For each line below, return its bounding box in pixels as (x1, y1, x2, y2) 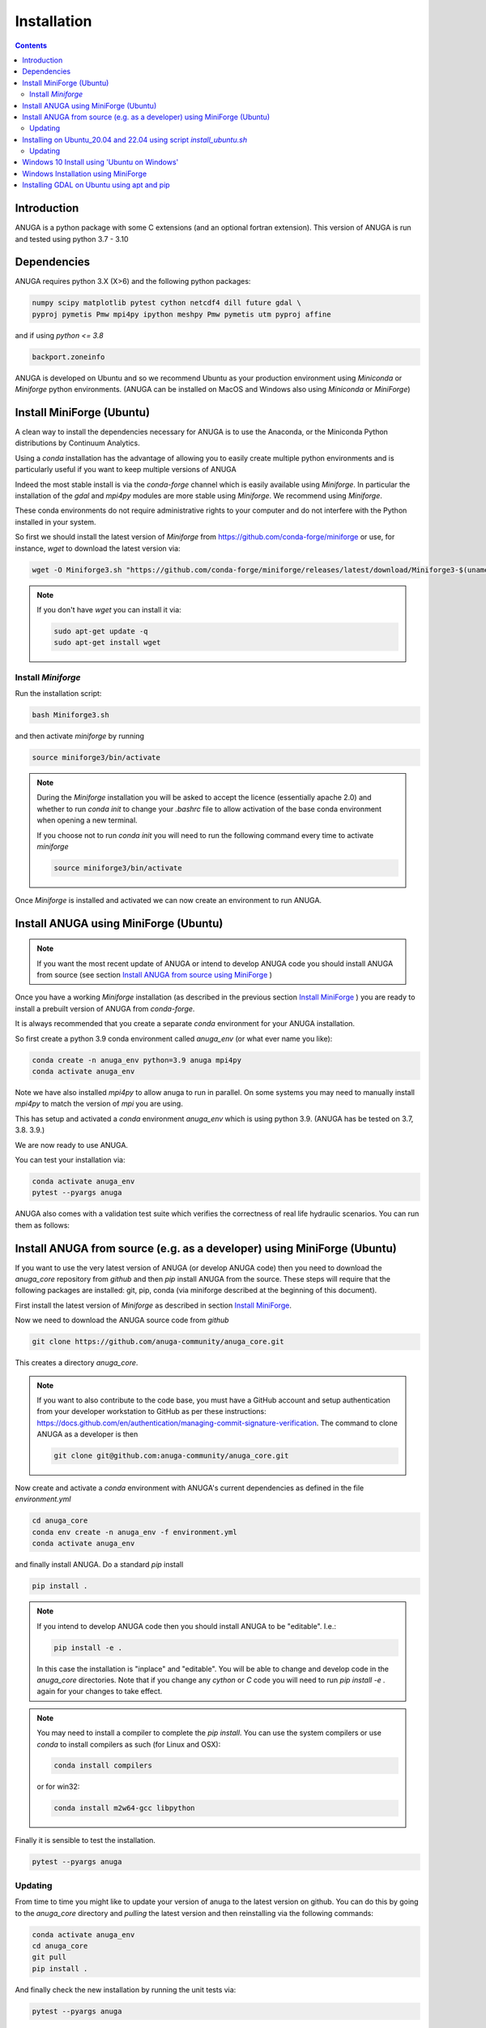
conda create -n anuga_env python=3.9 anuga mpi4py (32, 1055, 242, 1064)
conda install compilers (53, 1761, 153, 1770)
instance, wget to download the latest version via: (15, 544, 181, 553)
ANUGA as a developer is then (36, 1429, 139, 1439)
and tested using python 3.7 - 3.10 (15, 234, 129, 243)
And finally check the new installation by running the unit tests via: (15, 1984, 237, 1995)
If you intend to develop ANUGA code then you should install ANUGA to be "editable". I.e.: (36, 1621, 336, 1631)
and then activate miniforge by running (15, 731, 145, 741)
